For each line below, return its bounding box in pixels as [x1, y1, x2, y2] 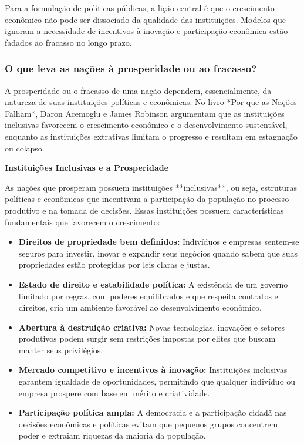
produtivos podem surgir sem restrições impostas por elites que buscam [18, 332, 276, 345]
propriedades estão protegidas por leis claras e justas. [18, 258, 210, 271]
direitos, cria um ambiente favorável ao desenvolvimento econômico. [18, 301, 262, 313]
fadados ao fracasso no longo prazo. [5, 36, 132, 48]
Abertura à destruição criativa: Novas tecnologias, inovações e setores [18, 321, 285, 333]
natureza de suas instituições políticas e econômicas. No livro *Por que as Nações [5, 96, 297, 108]
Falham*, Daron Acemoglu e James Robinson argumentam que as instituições [5, 107, 285, 119]
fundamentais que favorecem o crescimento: [5, 215, 160, 228]
